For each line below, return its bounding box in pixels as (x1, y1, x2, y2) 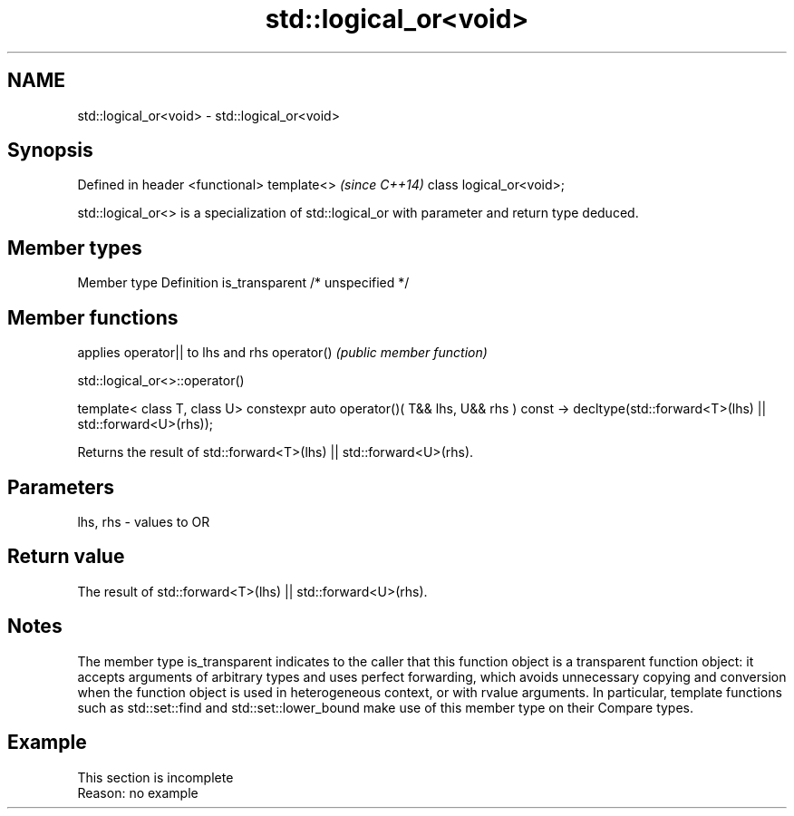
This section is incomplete (77, 769, 234, 785)
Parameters (7, 475, 114, 499)
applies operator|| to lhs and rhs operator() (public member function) (77, 345, 488, 361)
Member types (7, 236, 142, 259)
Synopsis (7, 139, 93, 162)
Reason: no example (77, 784, 198, 801)
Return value (7, 545, 125, 568)
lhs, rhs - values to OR (77, 513, 210, 529)
